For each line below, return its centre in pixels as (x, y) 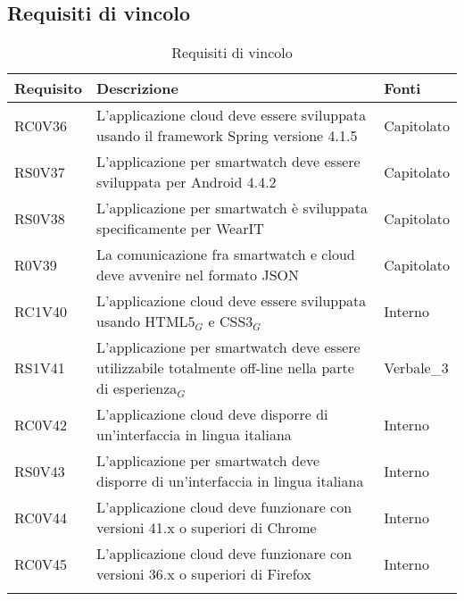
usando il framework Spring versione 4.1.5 (227, 136)
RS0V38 (40, 218)
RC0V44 (41, 517)
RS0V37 (40, 171)
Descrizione (137, 88)
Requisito (49, 88)
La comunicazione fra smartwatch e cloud (226, 255)
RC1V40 (41, 311)
